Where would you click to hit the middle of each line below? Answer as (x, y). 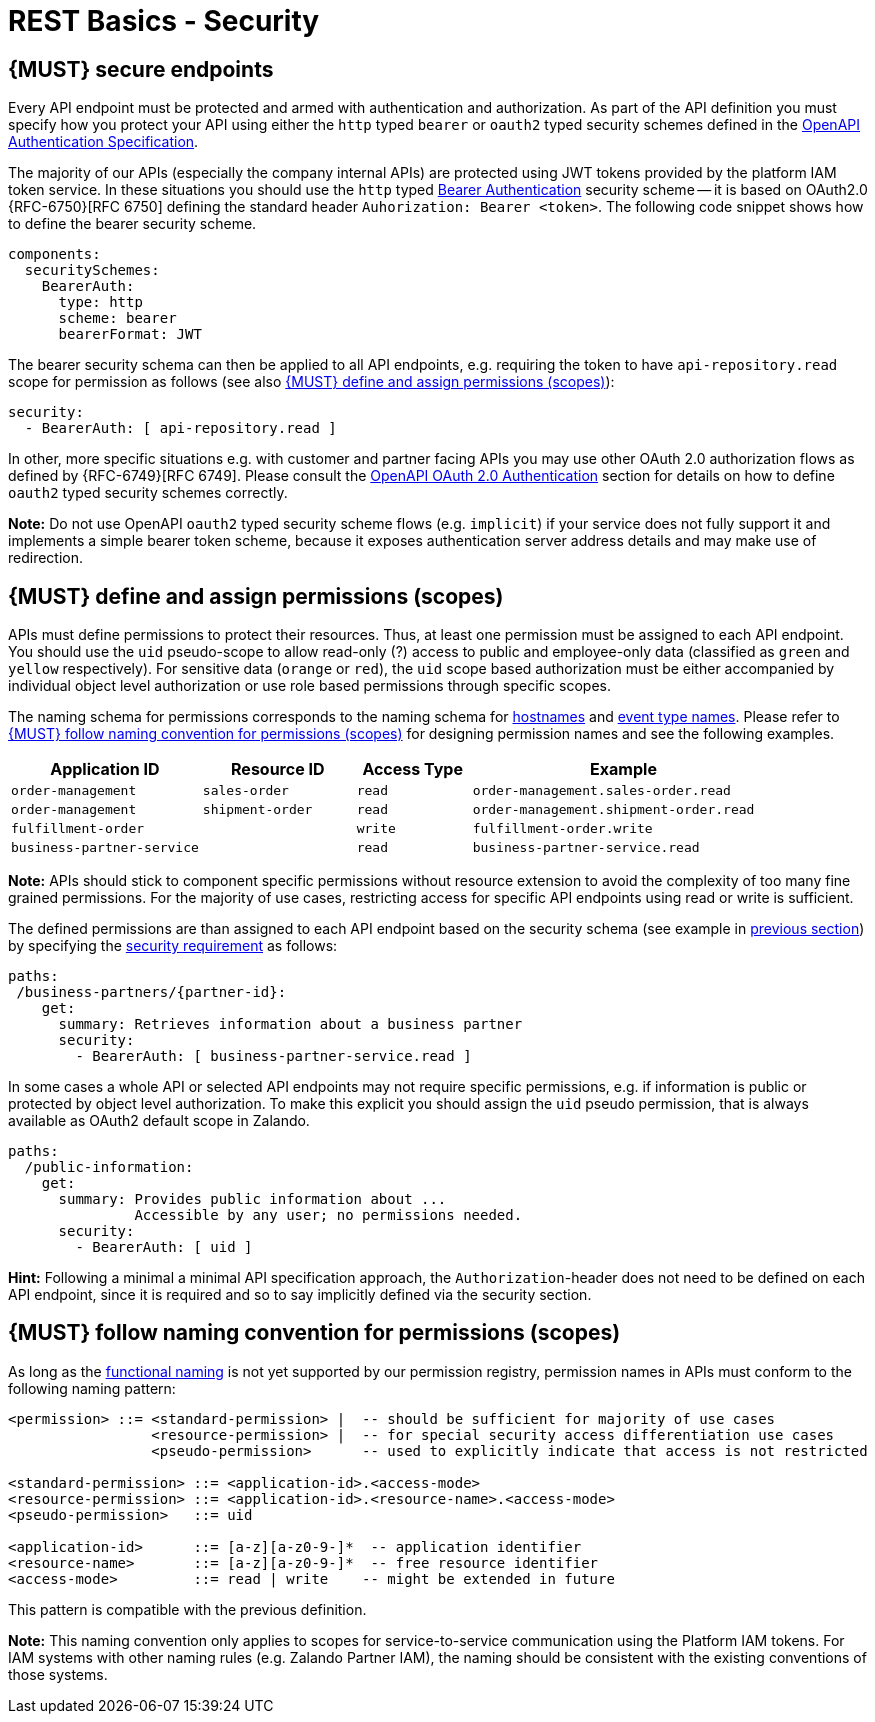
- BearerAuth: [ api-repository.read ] (180, 428)
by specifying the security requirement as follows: (173, 946)
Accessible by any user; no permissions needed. (328, 1215)
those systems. (58, 1674)
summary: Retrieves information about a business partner (290, 1024)
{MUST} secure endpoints (141, 69)
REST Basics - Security (164, 21)
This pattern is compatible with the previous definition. (187, 1609)
